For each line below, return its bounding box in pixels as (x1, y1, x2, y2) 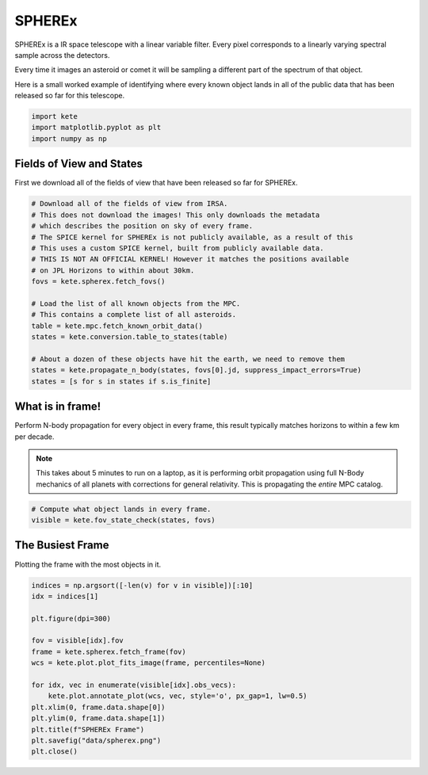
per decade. (14, 432, 55, 441)
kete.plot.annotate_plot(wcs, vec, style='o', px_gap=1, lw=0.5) (48, 692, 308, 701)
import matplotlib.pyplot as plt (31, 123, 162, 132)
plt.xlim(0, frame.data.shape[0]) (31, 702, 166, 712)
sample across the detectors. (14, 50, 110, 59)
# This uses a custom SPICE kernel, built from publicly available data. (31, 243, 324, 253)
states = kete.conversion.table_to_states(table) (31, 333, 228, 342)
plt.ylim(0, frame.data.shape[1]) (31, 714, 166, 723)
